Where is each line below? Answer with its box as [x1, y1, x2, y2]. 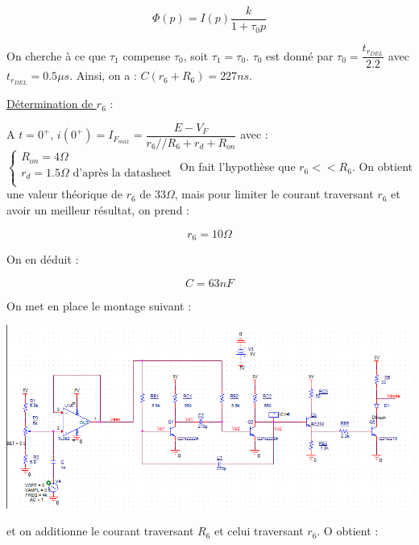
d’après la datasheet [73, 167, 172, 179]
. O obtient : [317, 522, 379, 539]
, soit [183, 47, 209, 64]
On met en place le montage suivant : [6, 297, 192, 314]
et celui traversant [214, 522, 304, 539]
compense [122, 47, 171, 64]
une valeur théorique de [6, 185, 122, 202]
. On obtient [351, 158, 413, 175]
